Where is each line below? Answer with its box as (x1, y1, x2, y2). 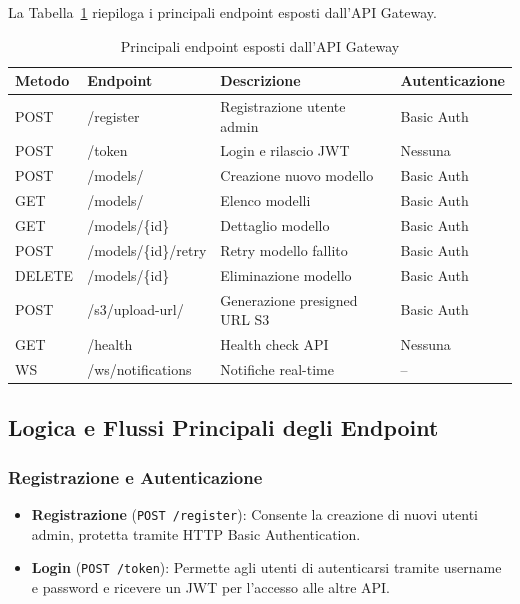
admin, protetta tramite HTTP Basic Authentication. (31, 523, 361, 544)
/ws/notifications (87, 358, 192, 379)
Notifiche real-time (220, 358, 334, 379)
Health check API (220, 333, 329, 354)
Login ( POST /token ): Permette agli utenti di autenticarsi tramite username (31, 557, 502, 578)
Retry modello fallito (220, 239, 348, 260)
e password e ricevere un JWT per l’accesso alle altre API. (31, 576, 391, 597)
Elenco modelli (220, 190, 311, 211)
